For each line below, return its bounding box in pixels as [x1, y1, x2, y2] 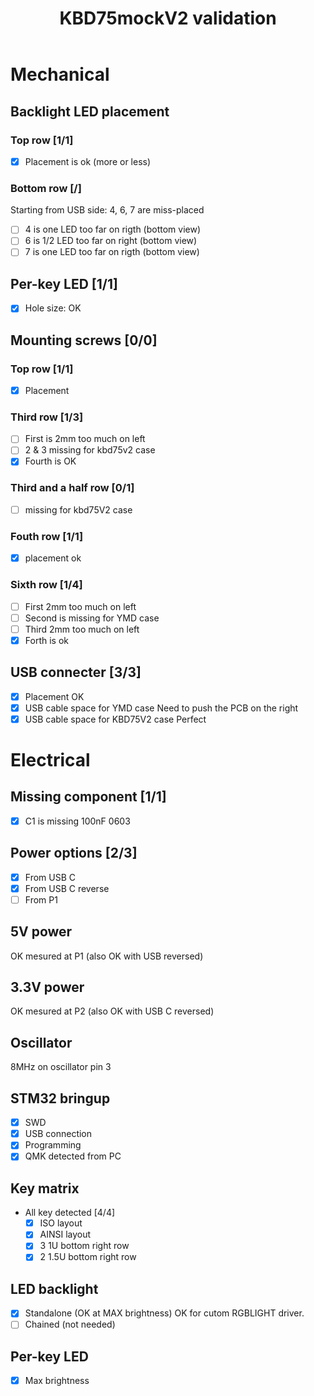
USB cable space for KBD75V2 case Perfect [24, 713, 207, 725]
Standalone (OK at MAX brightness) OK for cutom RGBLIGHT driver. [24, 1307, 305, 1319]
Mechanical [10, 63, 110, 86]
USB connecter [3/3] [10, 664, 142, 681]
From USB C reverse [24, 882, 110, 894]
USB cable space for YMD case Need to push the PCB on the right [24, 702, 299, 714]
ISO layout [39, 1217, 83, 1229]
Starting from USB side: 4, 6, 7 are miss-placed [10, 204, 205, 216]
